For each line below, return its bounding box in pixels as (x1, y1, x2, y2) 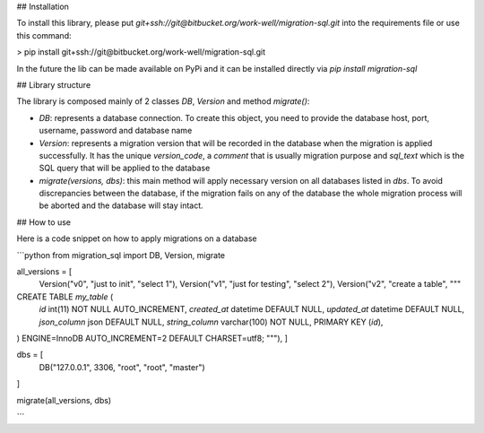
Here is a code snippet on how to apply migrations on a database (16, 233, 257, 244)
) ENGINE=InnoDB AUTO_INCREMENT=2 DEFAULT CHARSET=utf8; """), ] (16, 333, 289, 343)
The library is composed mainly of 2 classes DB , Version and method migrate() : (16, 96, 310, 107)
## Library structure (16, 79, 91, 90)
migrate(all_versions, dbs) (16, 394, 112, 405)
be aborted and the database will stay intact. (39, 200, 203, 211)
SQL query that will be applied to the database (39, 162, 211, 174)
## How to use (16, 216, 72, 228)
